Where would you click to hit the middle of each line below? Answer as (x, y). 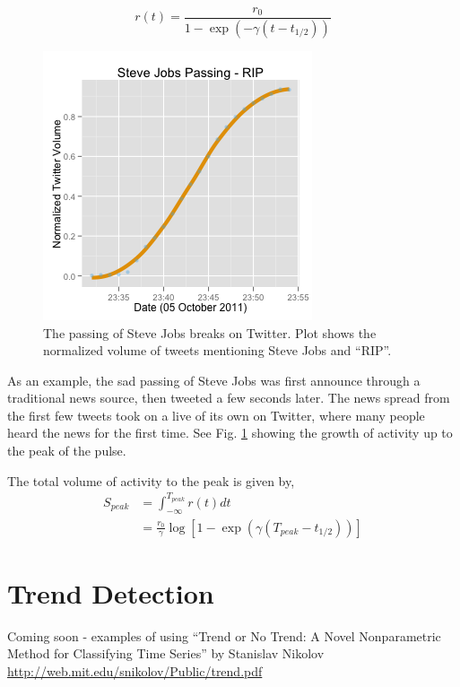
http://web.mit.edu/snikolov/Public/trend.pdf (135, 670)
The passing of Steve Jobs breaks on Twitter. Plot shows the (210, 332)
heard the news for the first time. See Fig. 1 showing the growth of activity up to (230, 433)
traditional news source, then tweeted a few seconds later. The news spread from (229, 398)
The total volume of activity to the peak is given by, (151, 480)
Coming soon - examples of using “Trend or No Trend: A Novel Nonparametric (224, 635)
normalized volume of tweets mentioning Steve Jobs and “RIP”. (217, 350)
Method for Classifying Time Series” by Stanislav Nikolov (166, 653)
